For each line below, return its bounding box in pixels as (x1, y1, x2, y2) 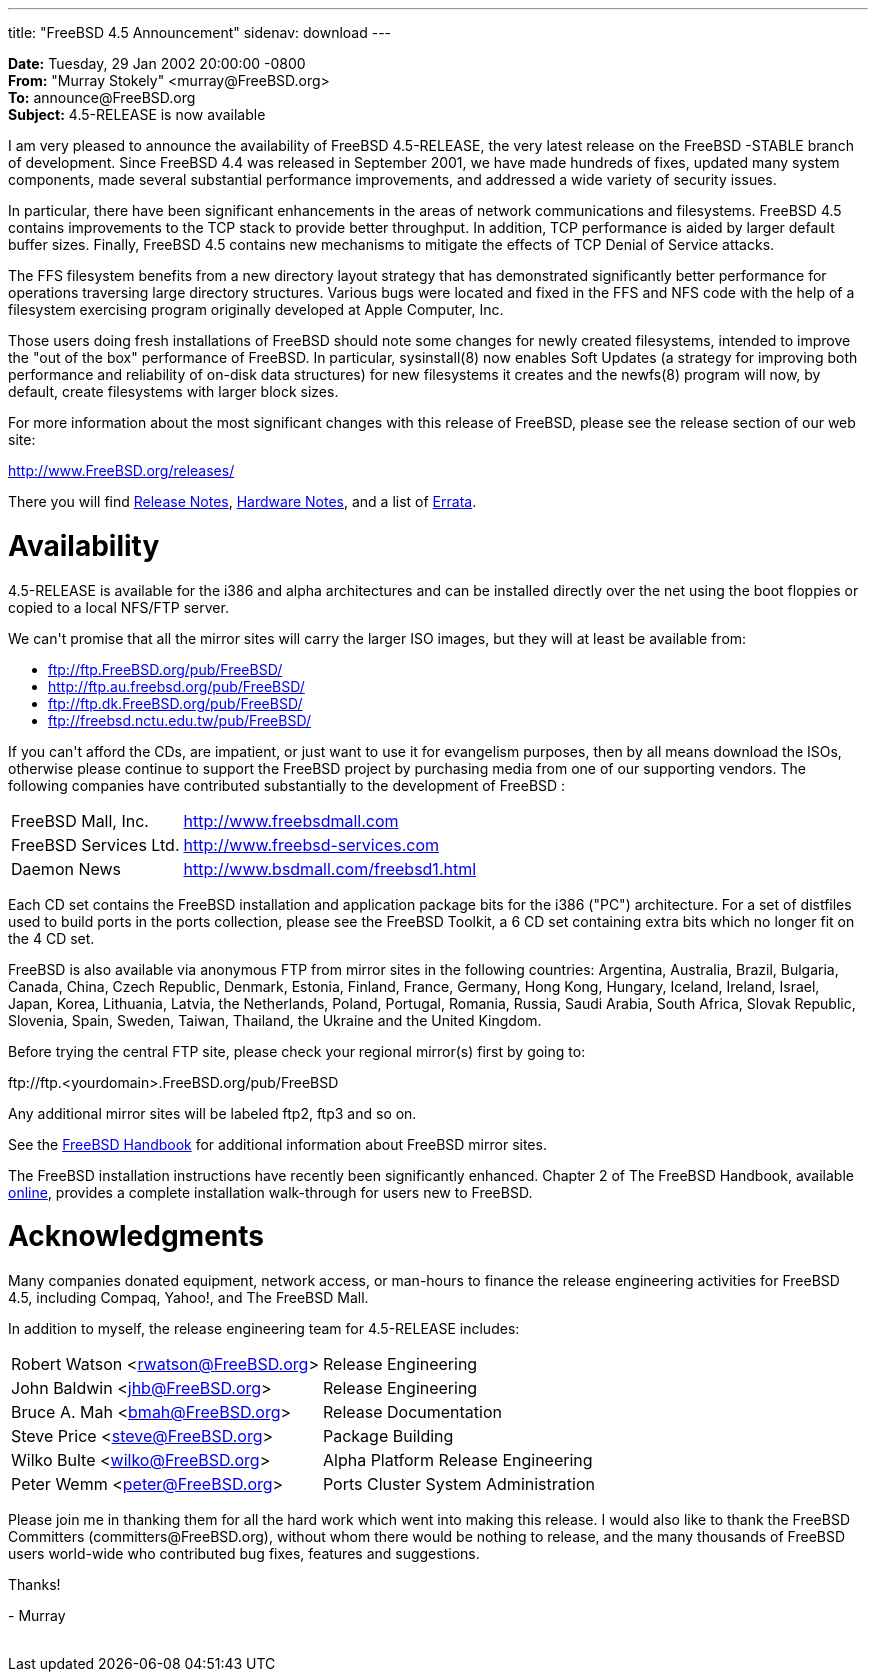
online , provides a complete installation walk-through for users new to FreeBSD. (8, 1183, 533, 1201)
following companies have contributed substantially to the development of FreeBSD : (8, 776, 566, 794)
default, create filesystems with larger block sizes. (8, 383, 339, 400)
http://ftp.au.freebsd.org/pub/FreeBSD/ (48, 677, 305, 695)
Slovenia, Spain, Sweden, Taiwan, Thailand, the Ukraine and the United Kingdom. (8, 1011, 542, 1029)
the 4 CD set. (8, 929, 95, 947)
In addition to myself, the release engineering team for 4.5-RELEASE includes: (8, 1320, 520, 1337)
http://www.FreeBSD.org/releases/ (8, 462, 235, 479)
